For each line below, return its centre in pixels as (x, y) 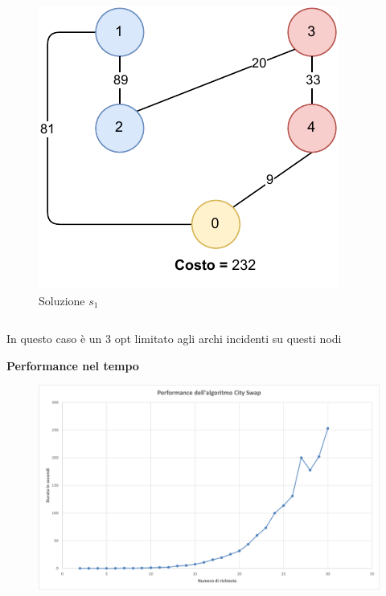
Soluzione (62, 300)
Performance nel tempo (73, 365)
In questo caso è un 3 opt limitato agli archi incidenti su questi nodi (174, 339)
